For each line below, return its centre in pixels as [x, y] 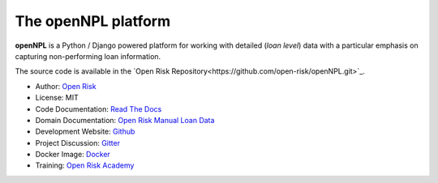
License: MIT [57, 98]
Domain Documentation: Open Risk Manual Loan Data [125, 120]
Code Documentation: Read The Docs [99, 109]
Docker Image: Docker [73, 155]
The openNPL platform [93, 21]
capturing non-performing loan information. [88, 56]
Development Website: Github [85, 132]
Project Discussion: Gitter [78, 143]
